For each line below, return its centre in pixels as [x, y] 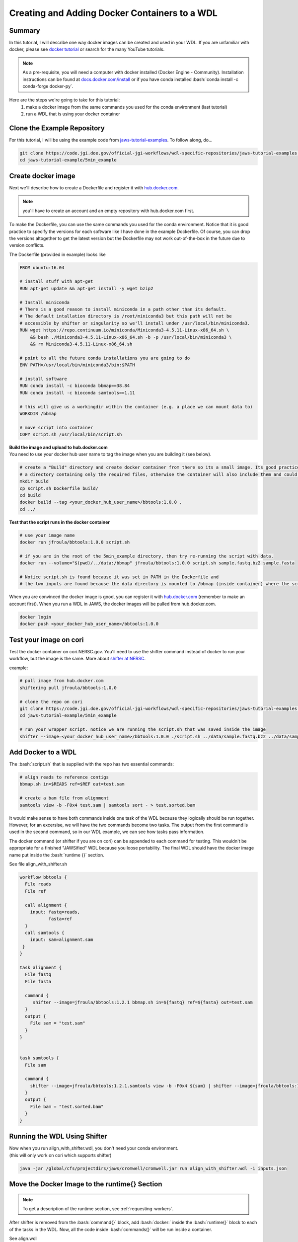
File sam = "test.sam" [58, 1023]
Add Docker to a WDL [43, 752]
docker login [36, 617]
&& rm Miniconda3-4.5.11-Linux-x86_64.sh [81, 344]
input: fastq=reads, [55, 912]
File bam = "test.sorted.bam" [67, 1106]
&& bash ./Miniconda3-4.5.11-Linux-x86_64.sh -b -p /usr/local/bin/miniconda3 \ [131, 337]
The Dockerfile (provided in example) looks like [58, 254]
